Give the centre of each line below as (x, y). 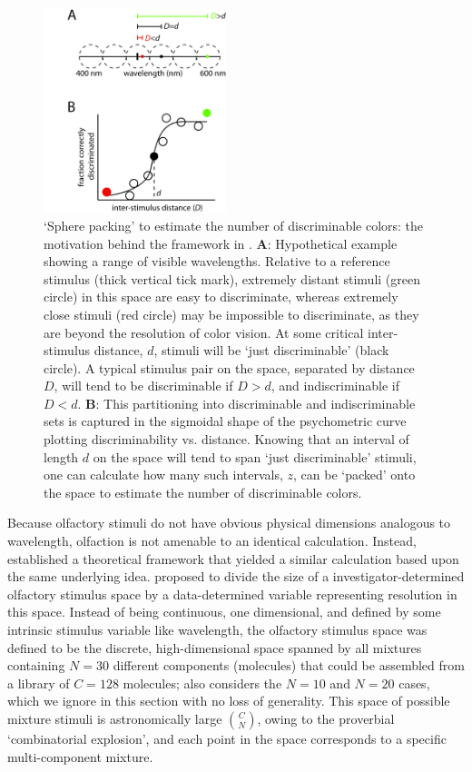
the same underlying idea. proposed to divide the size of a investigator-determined (236, 576)
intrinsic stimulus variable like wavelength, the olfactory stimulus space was (217, 630)
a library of (39, 683)
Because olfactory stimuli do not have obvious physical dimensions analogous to (229, 523)
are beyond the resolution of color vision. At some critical (204, 332)
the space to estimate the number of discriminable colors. (203, 492)
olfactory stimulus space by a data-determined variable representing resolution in (232, 594)
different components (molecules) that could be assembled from (289, 665)
